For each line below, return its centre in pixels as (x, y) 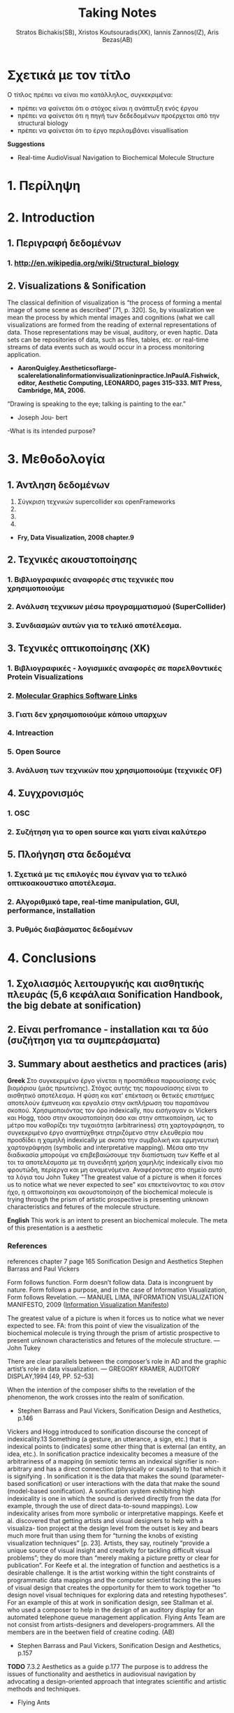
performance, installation (51, 910)
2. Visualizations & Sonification (77, 285)
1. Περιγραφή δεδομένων (64, 243)
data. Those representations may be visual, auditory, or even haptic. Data (113, 333)
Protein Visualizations (45, 677)
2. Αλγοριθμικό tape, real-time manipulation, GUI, (93, 901)
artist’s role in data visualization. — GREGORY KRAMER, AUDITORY (104, 1369)
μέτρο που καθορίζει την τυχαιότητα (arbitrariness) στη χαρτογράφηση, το (116, 1125)
